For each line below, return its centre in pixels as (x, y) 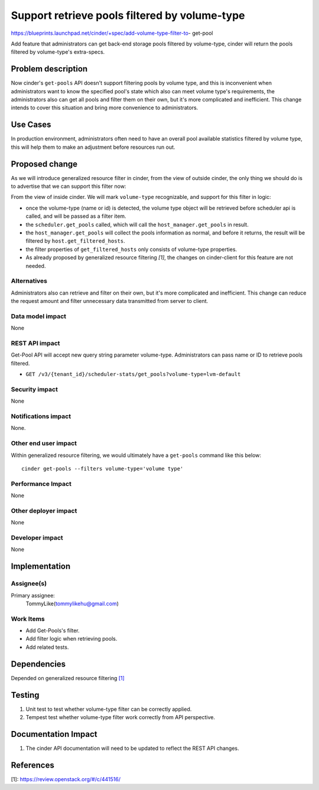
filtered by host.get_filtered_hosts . (75, 241)
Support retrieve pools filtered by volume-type (128, 15)
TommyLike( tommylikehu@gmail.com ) (72, 603)
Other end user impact (44, 443)
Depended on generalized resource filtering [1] (68, 678)
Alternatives (29, 281)
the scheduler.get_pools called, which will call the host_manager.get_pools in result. (137, 224)
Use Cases (31, 125)
